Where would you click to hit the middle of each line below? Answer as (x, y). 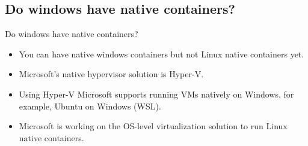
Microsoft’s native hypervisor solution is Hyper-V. (111, 74)
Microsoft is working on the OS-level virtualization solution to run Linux (153, 126)
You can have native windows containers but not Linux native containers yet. (162, 54)
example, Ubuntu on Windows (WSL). (90, 106)
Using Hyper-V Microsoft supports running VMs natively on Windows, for (156, 94)
